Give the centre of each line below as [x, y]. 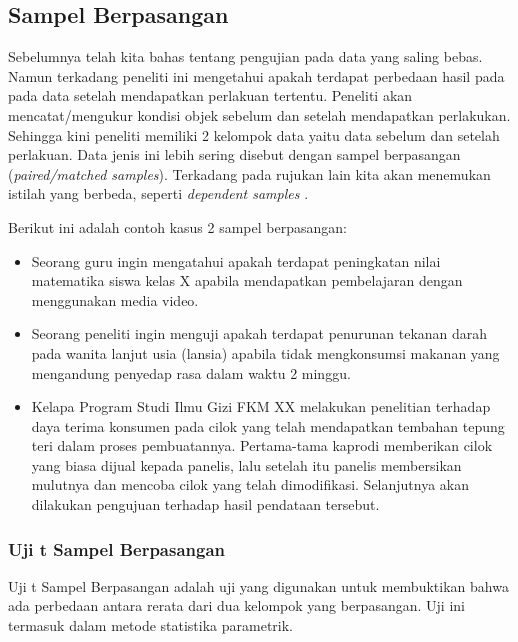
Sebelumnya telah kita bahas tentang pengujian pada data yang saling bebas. [245, 56]
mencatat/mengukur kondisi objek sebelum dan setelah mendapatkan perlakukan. [259, 114]
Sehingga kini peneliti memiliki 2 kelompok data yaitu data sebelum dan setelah [254, 134]
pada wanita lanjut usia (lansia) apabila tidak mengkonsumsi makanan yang [265, 352]
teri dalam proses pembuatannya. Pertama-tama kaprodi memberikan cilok [262, 445]
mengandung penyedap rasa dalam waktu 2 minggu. [191, 372]
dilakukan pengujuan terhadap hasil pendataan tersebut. [205, 504]
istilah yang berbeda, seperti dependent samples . [158, 193]
